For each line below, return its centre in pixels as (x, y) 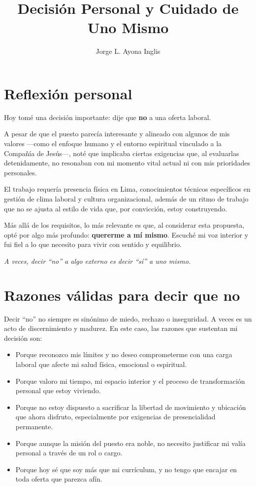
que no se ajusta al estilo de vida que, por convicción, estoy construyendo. (116, 208)
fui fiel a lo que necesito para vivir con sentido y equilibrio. (93, 244)
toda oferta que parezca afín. (59, 479)
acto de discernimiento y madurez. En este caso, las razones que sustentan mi (121, 328)
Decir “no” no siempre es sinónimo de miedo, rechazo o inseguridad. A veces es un (128, 318)
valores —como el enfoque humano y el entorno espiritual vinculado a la (113, 143)
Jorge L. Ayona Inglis (128, 51)
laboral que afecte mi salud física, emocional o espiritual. (101, 364)
